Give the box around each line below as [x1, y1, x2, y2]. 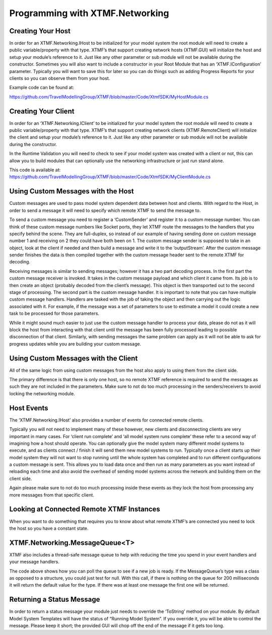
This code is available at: [9, 167, 61, 173]
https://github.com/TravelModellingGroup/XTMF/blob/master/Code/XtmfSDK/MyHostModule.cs [9, 94, 209, 100]
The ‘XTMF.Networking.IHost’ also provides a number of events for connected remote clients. [9, 417, 204, 423]
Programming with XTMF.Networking [9, 8, 169, 19]
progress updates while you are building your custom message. [9, 340, 141, 347]
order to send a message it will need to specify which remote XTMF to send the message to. [9, 207, 201, 214]
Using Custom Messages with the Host [9, 187, 134, 196]
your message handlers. [9, 559, 60, 565]
